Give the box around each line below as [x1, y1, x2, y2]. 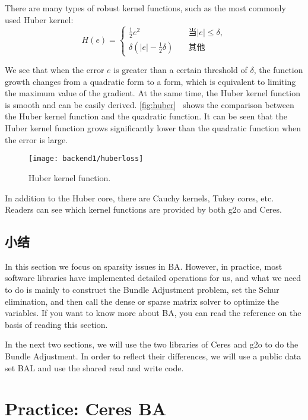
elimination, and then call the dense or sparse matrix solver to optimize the [5, 295, 280, 307]
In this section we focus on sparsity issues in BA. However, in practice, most [5, 260, 282, 272]
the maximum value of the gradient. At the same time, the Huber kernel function [5, 87, 300, 99]
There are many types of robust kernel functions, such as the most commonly [5, 2, 286, 14]
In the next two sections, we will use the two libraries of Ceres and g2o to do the [5, 338, 299, 350]
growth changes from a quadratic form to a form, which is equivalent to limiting [5, 75, 296, 87]
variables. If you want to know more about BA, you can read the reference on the [5, 307, 301, 319]
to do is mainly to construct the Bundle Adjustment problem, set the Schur [5, 283, 280, 296]
